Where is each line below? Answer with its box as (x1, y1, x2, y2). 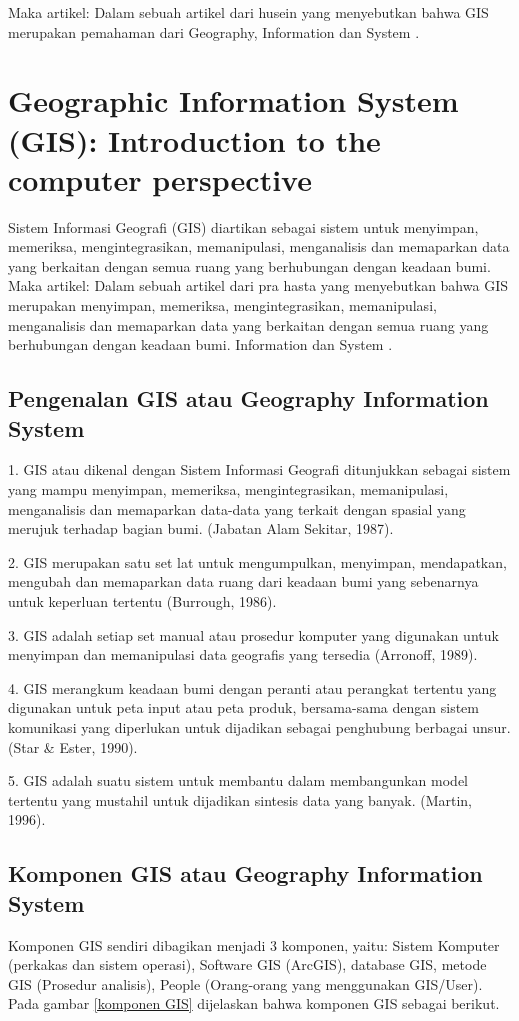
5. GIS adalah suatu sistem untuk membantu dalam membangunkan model (8, 770, 469, 791)
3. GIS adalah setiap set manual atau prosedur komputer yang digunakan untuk (8, 624, 499, 645)
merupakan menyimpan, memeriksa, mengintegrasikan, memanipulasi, (8, 295, 437, 316)
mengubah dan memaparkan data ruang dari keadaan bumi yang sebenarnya (8, 571, 479, 592)
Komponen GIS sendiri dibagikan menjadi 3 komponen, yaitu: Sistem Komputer (8, 934, 500, 955)
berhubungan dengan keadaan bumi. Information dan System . (8, 334, 393, 355)
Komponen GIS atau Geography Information (8, 858, 483, 889)
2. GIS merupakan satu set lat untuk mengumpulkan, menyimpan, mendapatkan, (8, 551, 507, 572)
